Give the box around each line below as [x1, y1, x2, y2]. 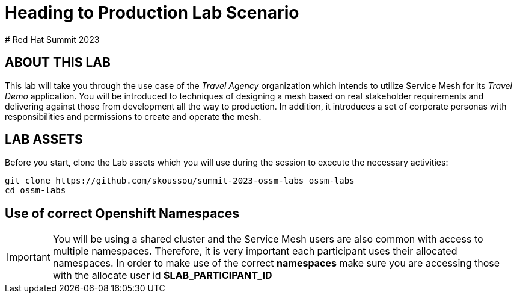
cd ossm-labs [5, 185, 66, 196]
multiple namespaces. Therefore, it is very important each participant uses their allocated [52, 245, 457, 258]
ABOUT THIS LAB [5, 55, 111, 70]
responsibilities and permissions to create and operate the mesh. [5, 111, 262, 122]
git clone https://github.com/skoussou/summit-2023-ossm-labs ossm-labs [5, 176, 355, 186]
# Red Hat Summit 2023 [5, 34, 100, 45]
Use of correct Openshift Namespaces [5, 205, 239, 221]
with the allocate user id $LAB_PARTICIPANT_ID [52, 269, 272, 282]
